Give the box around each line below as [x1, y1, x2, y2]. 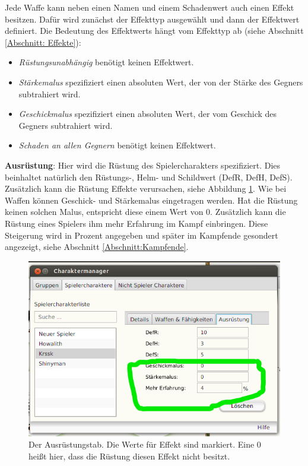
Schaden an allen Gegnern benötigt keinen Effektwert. [18, 139, 216, 151]
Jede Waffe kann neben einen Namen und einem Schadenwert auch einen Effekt [5, 1, 294, 13]
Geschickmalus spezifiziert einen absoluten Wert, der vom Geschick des [18, 107, 277, 120]
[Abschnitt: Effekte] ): [5, 36, 81, 48]
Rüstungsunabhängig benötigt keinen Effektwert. [18, 56, 194, 68]
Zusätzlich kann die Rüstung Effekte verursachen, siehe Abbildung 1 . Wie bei [5, 182, 287, 195]
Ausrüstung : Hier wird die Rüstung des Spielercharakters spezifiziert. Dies [5, 158, 281, 171]
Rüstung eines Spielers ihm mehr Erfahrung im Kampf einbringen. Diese [5, 217, 268, 229]
